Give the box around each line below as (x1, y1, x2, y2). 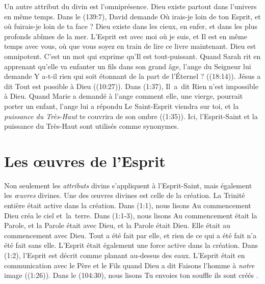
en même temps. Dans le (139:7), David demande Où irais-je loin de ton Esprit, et (4, 11, 261, 21)
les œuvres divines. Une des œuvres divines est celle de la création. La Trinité (4, 190, 245, 201)
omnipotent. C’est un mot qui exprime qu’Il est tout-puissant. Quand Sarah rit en (4, 50, 261, 61)
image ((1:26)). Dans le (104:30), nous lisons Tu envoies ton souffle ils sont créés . (4, 270, 258, 280)
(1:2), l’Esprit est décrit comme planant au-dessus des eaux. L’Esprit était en (4, 250, 245, 260)
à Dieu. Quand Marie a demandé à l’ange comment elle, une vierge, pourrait (4, 91, 243, 101)
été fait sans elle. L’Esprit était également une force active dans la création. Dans (4, 240, 258, 250)
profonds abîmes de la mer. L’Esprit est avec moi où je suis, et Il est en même (4, 31, 247, 41)
